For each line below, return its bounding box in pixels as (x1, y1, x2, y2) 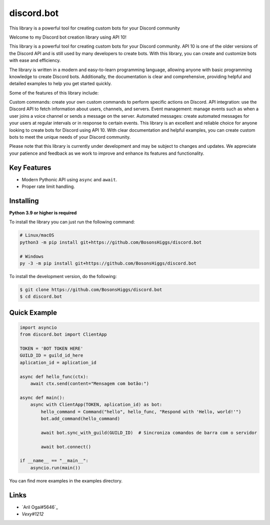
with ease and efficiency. (9, 58, 61, 64)
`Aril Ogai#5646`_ (21, 504, 58, 510)
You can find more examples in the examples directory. (9, 477, 122, 483)
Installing (9, 196, 39, 205)
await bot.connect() (40, 444, 91, 449)
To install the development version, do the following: (9, 273, 117, 279)
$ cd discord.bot (19, 294, 62, 300)
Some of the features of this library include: (9, 90, 99, 96)
